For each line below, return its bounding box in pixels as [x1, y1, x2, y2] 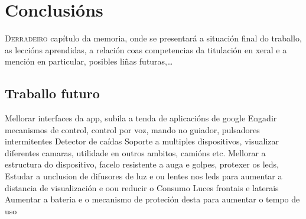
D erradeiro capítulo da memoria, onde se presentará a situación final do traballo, [5, 32, 302, 44]
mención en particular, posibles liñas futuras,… [5, 55, 173, 67]
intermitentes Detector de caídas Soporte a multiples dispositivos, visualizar [5, 135, 279, 147]
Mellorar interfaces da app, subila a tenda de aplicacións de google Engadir [5, 112, 277, 124]
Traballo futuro [5, 84, 100, 102]
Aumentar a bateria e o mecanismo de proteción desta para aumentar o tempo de [5, 193, 300, 205]
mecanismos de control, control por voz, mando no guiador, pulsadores [5, 123, 260, 136]
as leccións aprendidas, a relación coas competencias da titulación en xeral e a [5, 43, 287, 56]
